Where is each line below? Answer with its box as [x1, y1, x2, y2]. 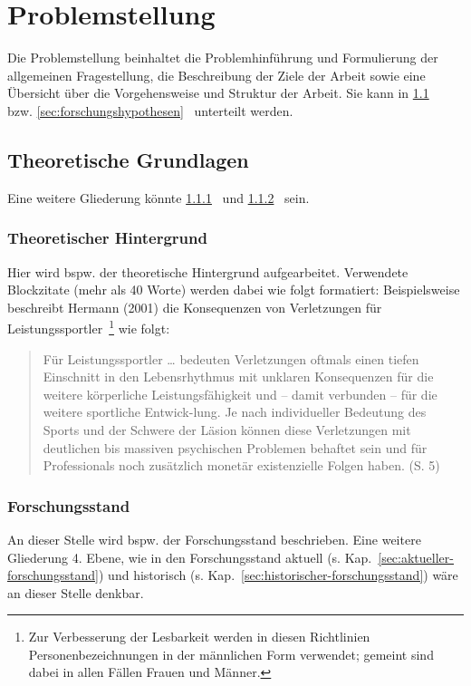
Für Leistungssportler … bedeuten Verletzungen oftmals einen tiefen [43, 349, 419, 368]
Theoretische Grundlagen [7, 145, 249, 173]
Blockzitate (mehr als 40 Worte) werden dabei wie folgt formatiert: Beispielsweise [7, 280, 460, 299]
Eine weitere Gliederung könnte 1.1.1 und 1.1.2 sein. [7, 188, 310, 207]
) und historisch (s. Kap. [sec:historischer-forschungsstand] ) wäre [99, 565, 458, 585]
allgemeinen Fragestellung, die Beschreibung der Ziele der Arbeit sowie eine [7, 65, 426, 84]
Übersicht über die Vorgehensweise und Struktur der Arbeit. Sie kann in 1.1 [7, 83, 429, 102]
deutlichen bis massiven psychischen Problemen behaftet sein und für [43, 438, 428, 457]
